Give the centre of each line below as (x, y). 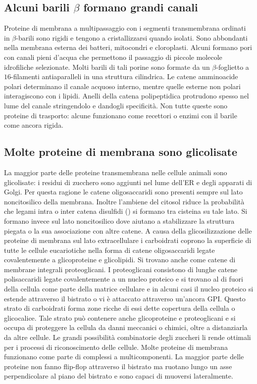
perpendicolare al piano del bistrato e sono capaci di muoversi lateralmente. (119, 376)
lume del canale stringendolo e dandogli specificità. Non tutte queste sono (116, 105)
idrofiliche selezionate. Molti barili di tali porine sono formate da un (107, 67)
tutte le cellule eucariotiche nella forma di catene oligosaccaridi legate (109, 250)
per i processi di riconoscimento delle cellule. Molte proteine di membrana (116, 347)
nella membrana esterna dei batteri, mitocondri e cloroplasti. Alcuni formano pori (128, 47)
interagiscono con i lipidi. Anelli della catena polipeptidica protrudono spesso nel (127, 96)
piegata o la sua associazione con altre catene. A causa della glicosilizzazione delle (128, 230)
